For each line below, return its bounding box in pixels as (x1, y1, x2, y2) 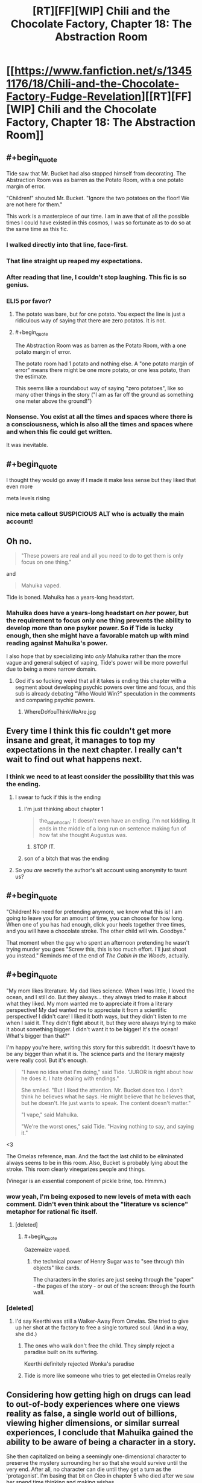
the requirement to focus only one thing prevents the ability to (6, 616, 192, 624)
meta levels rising (6, 495, 50, 502)
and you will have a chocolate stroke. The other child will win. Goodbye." (6, 927, 187, 934)
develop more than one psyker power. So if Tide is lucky (6, 624, 174, 632)
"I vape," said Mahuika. (21, 1111, 78, 1118)
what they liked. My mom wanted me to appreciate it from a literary (6, 1000, 173, 1007)
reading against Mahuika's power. (6, 639, 109, 647)
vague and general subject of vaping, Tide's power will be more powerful (6, 659, 188, 667)
